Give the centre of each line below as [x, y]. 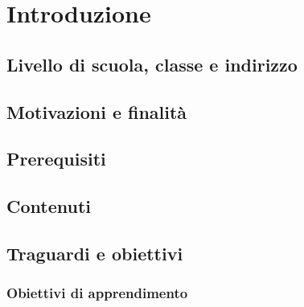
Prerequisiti [56, 159]
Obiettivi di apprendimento [97, 293]
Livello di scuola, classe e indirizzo [152, 64]
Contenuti [49, 206]
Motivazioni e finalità [97, 111]
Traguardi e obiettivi [95, 253]
